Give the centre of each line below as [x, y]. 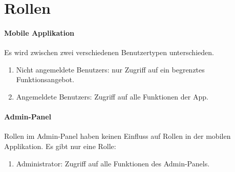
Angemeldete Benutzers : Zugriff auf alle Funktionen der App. [112, 96]
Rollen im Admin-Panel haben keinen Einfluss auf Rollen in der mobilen [117, 136]
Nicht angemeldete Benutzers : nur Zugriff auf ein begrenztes [110, 69]
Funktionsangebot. [45, 79]
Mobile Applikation [39, 32]
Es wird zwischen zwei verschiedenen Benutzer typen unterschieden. [109, 52]
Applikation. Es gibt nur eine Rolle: [60, 146]
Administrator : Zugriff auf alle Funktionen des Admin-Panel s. [113, 163]
